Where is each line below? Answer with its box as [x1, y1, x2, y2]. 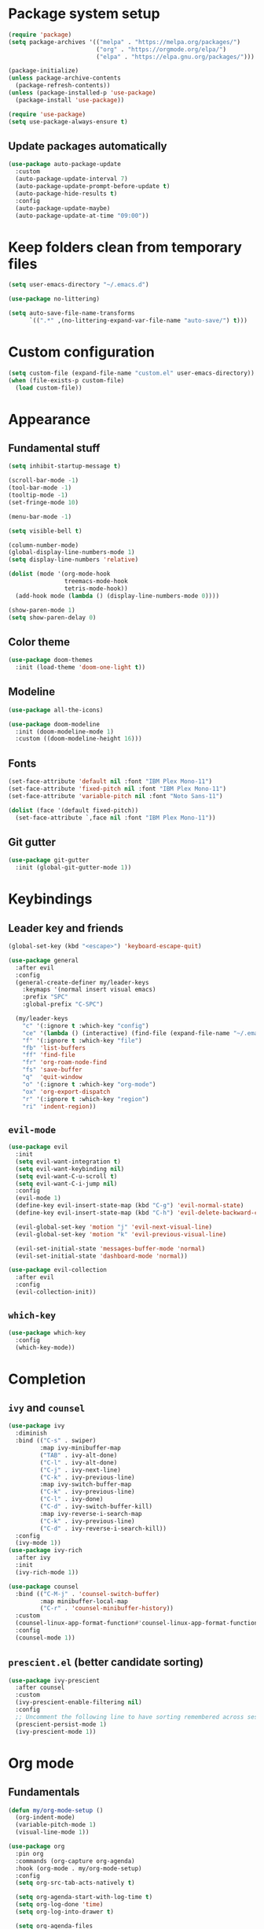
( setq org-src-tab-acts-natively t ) [15, 1879, 135, 1887]
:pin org [15, 1850, 44, 1857]
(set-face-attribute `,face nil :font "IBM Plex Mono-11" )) [15, 814, 216, 822]
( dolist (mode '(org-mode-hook [8, 570, 111, 578]
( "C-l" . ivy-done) [39, 1495, 104, 1503]
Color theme [8, 635, 71, 649]
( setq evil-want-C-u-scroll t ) [15, 1172, 118, 1181]
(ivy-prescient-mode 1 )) [15, 1728, 97, 1735]
